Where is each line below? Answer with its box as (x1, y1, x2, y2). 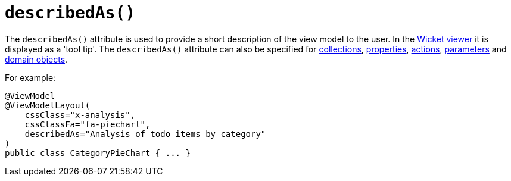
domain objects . (5, 54, 68, 64)
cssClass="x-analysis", (24, 110, 136, 120)
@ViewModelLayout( (5, 100, 91, 110)
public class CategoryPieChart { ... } (5, 148, 191, 158)
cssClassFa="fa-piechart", (24, 119, 151, 129)
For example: (5, 72, 56, 83)
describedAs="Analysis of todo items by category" (24, 129, 266, 139)
